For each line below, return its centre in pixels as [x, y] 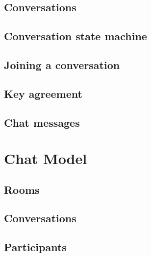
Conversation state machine [75, 36]
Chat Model [46, 158]
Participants [35, 247]
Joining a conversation [62, 64]
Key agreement [43, 93]
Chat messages [42, 122]
